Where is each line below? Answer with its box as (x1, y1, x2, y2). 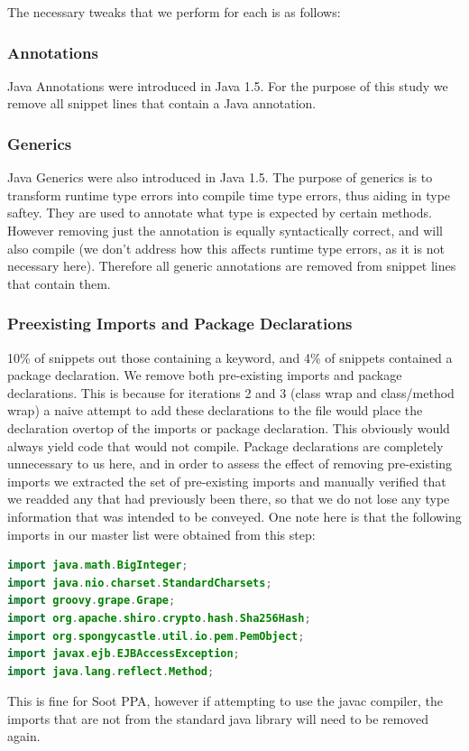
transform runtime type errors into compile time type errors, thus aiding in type (7, 185, 451, 204)
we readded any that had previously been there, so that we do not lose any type (7, 489, 450, 508)
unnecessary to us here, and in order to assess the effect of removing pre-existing (7, 454, 453, 473)
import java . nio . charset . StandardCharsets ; (7, 576, 272, 589)
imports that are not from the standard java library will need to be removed (7, 709, 429, 728)
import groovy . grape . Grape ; (7, 594, 176, 607)
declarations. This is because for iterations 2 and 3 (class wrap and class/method (7, 383, 455, 402)
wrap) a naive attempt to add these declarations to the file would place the (7, 401, 423, 420)
